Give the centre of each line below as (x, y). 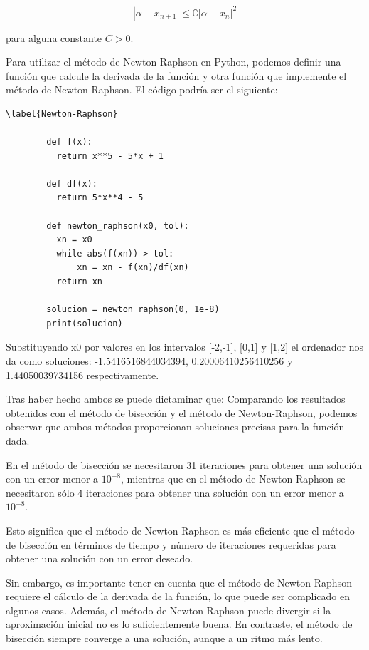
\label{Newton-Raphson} (62, 114)
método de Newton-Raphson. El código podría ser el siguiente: (142, 89)
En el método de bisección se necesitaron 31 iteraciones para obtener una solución (184, 464)
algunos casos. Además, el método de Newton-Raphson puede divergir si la (169, 610)
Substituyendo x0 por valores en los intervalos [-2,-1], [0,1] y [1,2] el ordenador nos (185, 347)
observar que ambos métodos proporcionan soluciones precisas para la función (175, 427)
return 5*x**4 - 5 (100, 198)
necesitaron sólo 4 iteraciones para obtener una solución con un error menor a (175, 492)
